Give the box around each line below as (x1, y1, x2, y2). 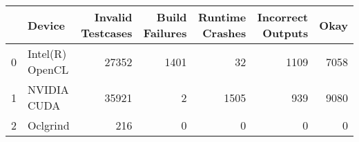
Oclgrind (28, 117, 70, 133)
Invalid (94, 9, 133, 25)
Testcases (81, 25, 133, 41)
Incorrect (257, 9, 309, 25)
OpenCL (28, 61, 69, 77)
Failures (143, 25, 187, 41)
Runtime (198, 9, 246, 25)
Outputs (262, 25, 309, 41)
